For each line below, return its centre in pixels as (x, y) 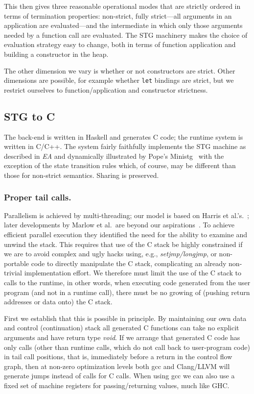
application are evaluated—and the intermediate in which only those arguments (123, 25)
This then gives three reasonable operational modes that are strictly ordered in (122, 6)
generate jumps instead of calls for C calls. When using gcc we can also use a (119, 376)
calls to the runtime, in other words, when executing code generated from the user (127, 282)
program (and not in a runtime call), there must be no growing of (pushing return (127, 292)
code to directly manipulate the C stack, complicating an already (129, 263)
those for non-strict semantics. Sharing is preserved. (81, 175)
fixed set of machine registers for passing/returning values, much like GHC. (117, 385)
